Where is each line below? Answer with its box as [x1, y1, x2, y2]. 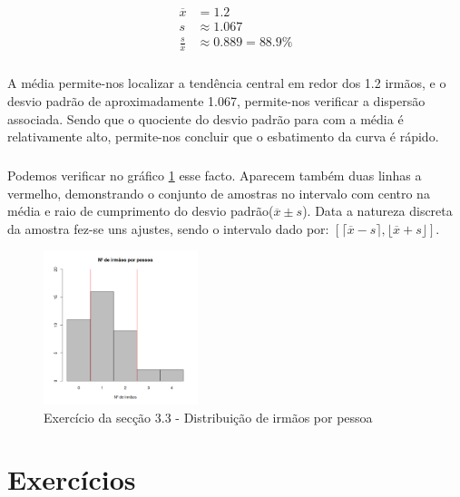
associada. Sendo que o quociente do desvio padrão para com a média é [7, 109, 404, 128]
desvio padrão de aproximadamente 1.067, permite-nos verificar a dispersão [7, 91, 426, 110]
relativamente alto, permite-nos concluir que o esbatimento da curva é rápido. [7, 127, 439, 146]
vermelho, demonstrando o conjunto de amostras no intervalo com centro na [7, 183, 430, 202]
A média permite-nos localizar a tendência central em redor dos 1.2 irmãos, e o [7, 73, 446, 93]
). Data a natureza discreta [302, 201, 453, 220]
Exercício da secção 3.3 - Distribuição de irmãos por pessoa [44, 407, 373, 426]
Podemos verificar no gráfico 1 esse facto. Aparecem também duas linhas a [7, 166, 422, 185]
